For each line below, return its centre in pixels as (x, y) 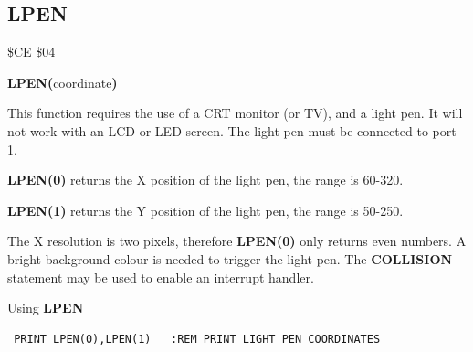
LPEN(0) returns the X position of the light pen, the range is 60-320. (205, 180)
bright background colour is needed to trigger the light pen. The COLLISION (230, 258)
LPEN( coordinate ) (63, 82)
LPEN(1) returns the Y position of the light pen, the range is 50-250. (205, 210)
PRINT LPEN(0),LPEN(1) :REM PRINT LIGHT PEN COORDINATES (197, 339)
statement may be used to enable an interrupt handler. (161, 277)
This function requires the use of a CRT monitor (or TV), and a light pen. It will (235, 113)
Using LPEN (46, 308)
